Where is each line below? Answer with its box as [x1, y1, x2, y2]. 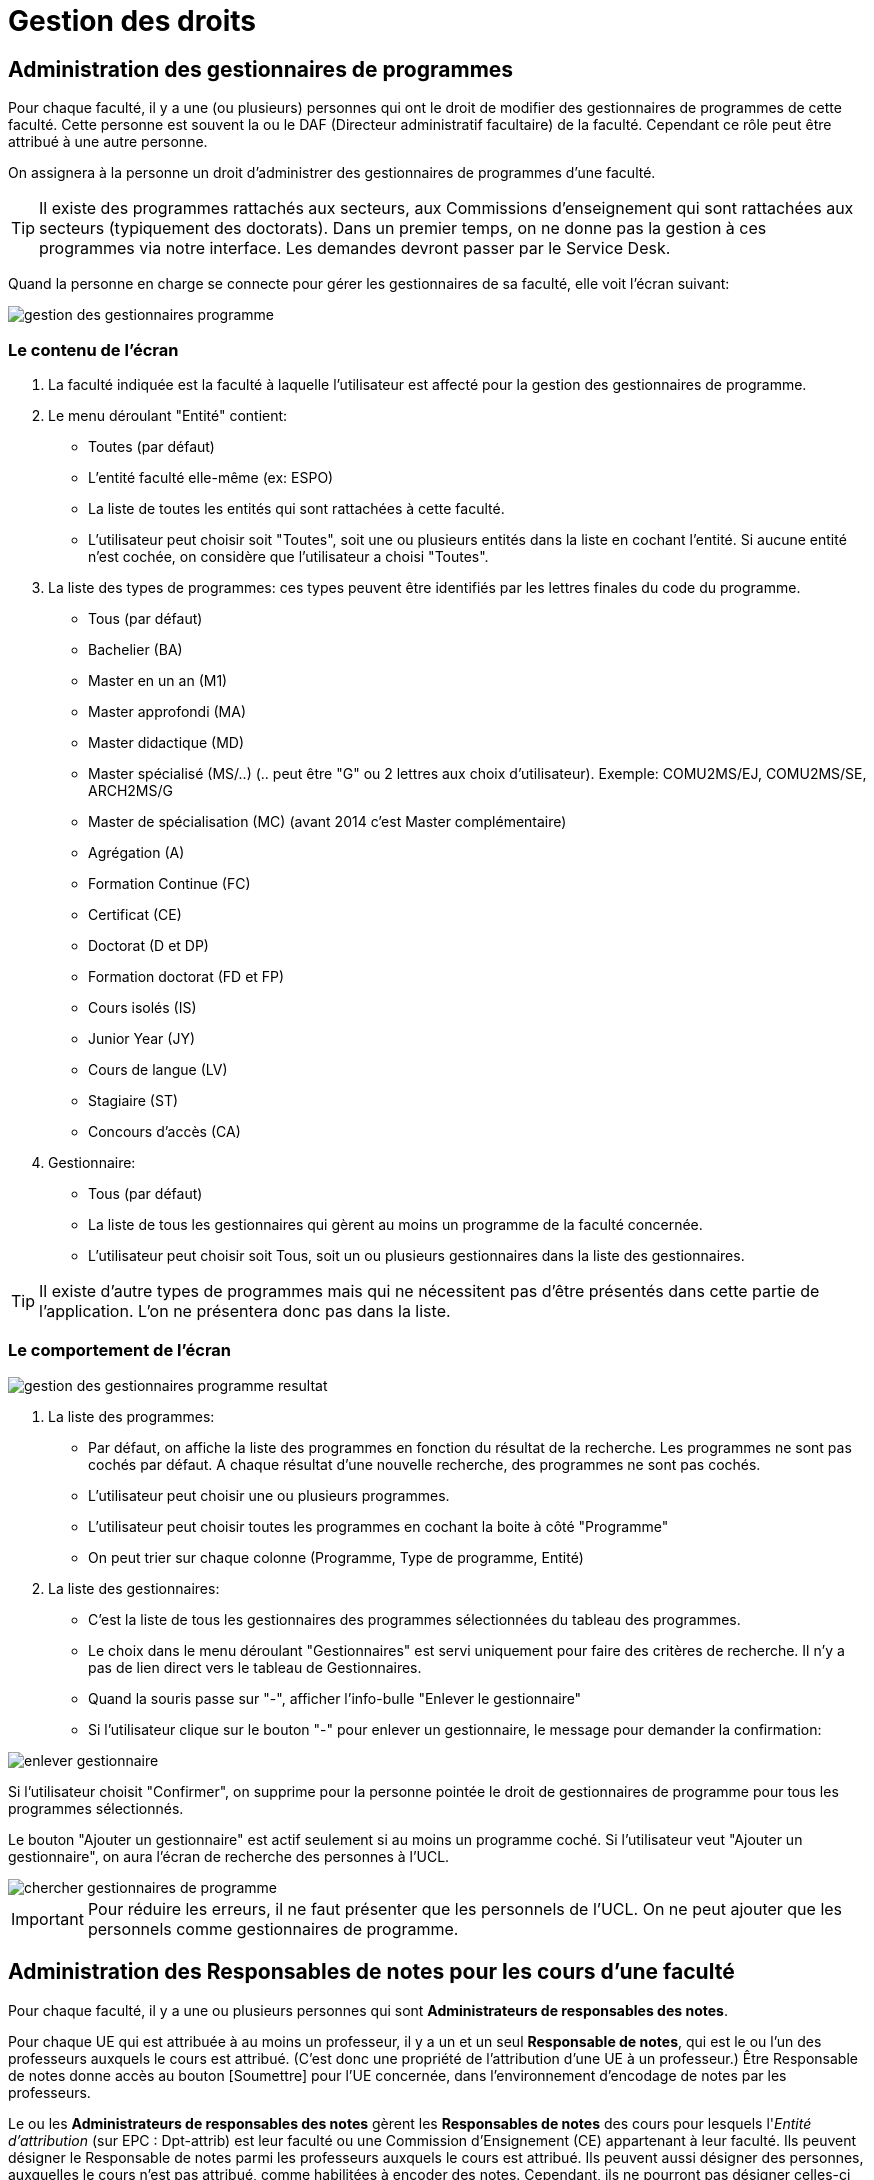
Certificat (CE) [88, 905, 182, 923]
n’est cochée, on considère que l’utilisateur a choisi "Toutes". [88, 547, 489, 565]
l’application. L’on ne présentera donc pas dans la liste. [39, 1300, 451, 1321]
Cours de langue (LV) [88, 1060, 228, 1078]
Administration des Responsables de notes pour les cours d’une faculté [8, 1959, 735, 1985]
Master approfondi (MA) [88, 702, 247, 720]
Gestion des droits [8, 4, 256, 38]
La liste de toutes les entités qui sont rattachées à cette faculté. [88, 499, 505, 517]
